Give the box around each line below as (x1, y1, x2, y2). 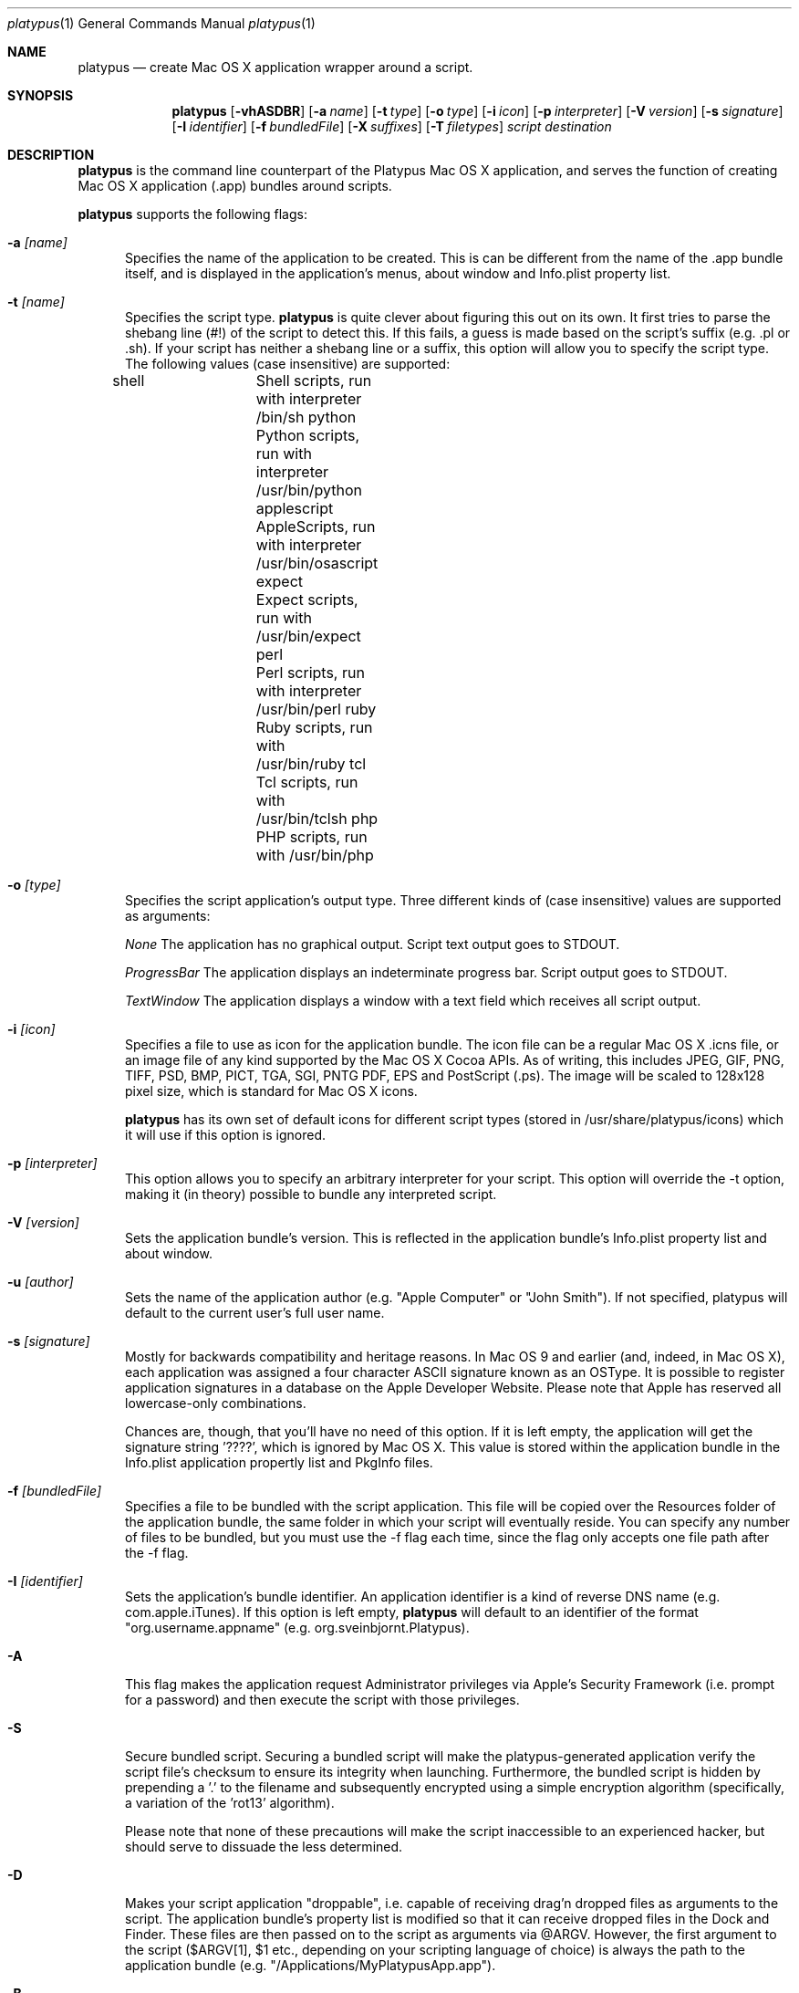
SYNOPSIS (7, 88, 74, 103)
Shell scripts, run (255, 371, 372, 390)
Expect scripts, (255, 590, 358, 609)
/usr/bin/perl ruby (255, 700, 377, 718)
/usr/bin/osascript (255, 554, 379, 572)
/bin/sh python (255, 408, 357, 426)
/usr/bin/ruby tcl (255, 755, 367, 773)
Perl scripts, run (255, 663, 365, 682)
